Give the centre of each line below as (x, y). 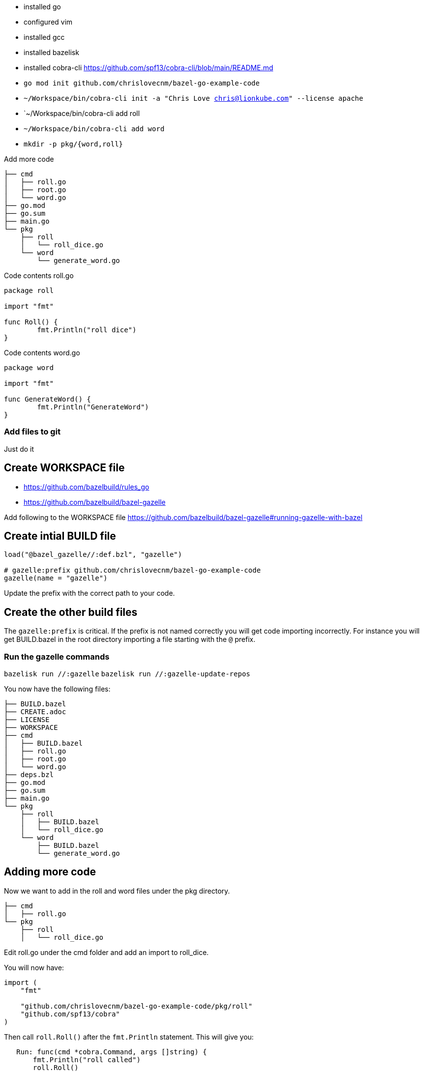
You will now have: (34, 967)
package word (29, 368)
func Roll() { (31, 322)
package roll (29, 290)
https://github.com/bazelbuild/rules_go (86, 487)
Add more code (29, 159)
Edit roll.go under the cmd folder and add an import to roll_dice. (106, 952)
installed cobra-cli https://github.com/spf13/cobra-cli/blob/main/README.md (149, 68)
